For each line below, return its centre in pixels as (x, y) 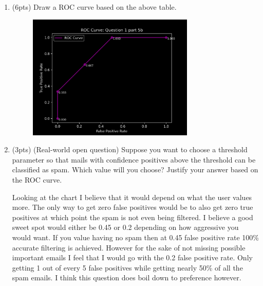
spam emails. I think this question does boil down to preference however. (127, 278)
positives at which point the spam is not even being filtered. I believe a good (133, 217)
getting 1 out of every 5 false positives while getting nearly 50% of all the (127, 267)
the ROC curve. (37, 180)
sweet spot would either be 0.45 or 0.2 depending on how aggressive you (125, 227)
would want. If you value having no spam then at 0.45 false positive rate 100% (135, 237)
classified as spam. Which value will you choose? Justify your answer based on (135, 169)
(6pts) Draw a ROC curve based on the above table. (94, 7)
